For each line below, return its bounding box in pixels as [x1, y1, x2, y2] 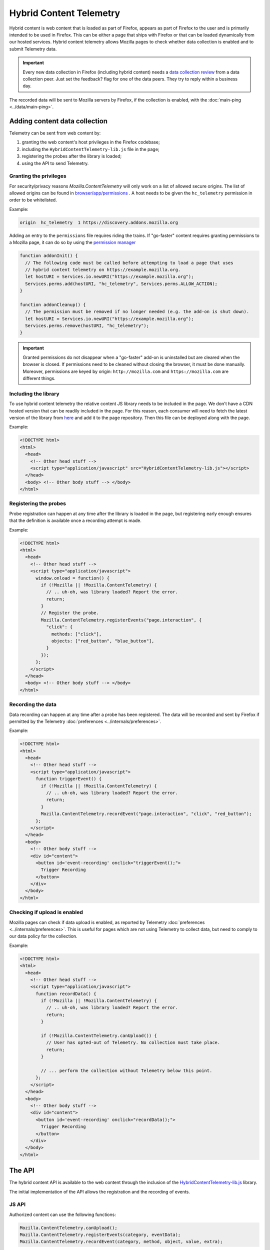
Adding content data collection [9, 116, 107, 125]
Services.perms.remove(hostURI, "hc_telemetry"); [25, 323, 149, 328]
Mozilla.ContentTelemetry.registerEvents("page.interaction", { [40, 617, 202, 622]
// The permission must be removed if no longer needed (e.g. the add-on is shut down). [25, 309, 249, 314]
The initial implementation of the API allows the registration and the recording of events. [9, 1188, 190, 1194]
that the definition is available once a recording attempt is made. [9, 517, 142, 523]
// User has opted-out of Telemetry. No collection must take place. [45, 1040, 220, 1045]
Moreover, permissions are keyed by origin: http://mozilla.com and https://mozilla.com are [22, 368, 229, 374]
